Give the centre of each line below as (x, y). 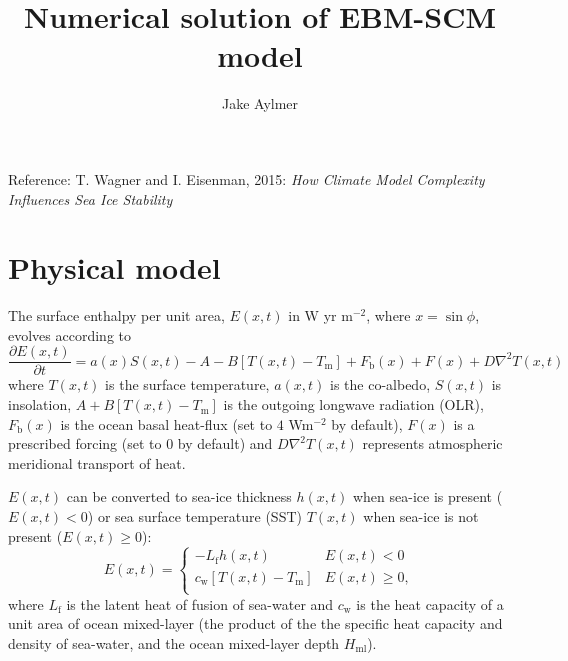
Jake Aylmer (260, 103)
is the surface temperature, (187, 384)
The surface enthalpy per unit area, (116, 315)
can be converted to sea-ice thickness (179, 496)
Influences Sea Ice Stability (90, 198)
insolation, (40, 404)
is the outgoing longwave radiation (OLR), (353, 404)
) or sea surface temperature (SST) (194, 516)
